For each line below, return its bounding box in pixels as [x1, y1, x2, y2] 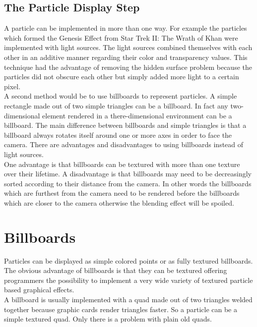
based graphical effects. [4, 284, 74, 295]
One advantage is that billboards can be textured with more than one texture [4, 159, 240, 169]
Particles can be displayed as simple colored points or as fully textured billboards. [4, 255, 253, 266]
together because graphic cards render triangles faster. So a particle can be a [4, 304, 237, 314]
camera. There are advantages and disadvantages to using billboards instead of [4, 139, 244, 150]
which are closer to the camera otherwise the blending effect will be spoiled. [4, 197, 234, 208]
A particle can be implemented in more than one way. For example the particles [4, 23, 247, 33]
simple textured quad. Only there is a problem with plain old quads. [4, 314, 212, 324]
